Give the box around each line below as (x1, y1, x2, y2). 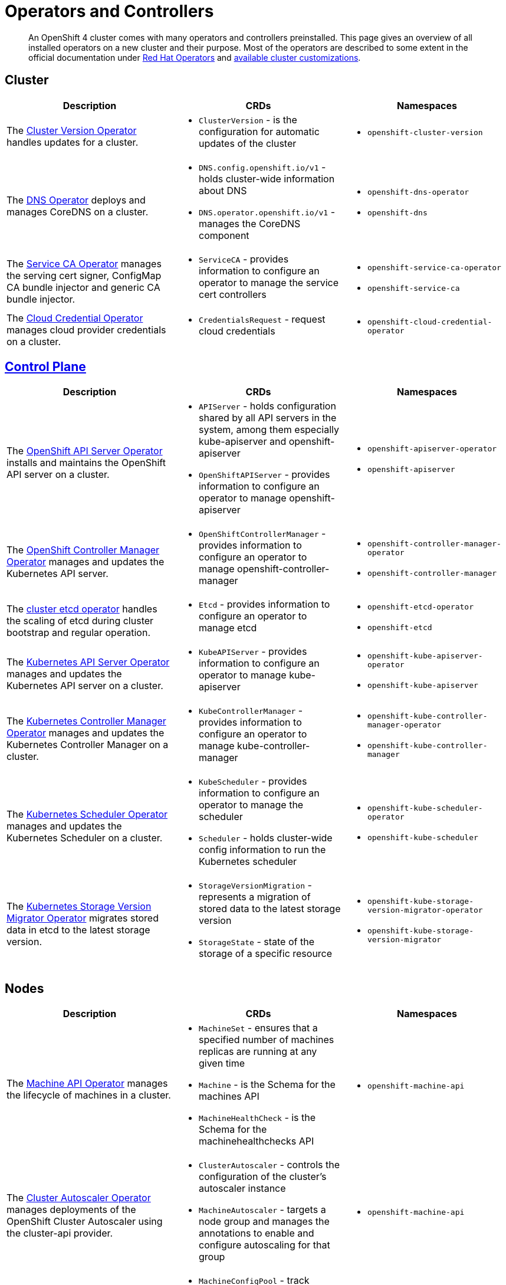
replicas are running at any (198, 1045, 317, 1058)
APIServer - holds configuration (198, 400, 336, 412)
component (198, 229, 249, 241)
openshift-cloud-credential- (367, 317, 492, 326)
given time (198, 1057, 245, 1070)
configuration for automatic (198, 125, 320, 137)
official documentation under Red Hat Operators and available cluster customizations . (28, 52, 361, 63)
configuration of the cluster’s (198, 1171, 327, 1183)
